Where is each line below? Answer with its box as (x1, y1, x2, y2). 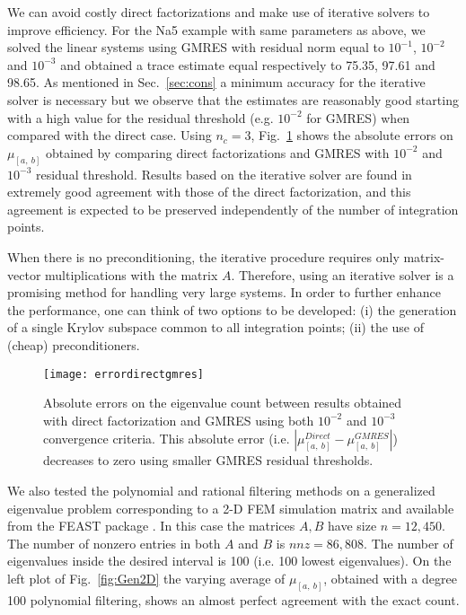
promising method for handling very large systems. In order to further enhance (7, 283, 441, 302)
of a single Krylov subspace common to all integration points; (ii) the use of (7, 318, 425, 337)
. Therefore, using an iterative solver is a (231, 265, 454, 284)
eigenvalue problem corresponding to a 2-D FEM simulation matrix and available (7, 498, 454, 517)
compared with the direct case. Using (7, 126, 212, 145)
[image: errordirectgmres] (43, 367, 204, 381)
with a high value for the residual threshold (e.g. (7, 108, 274, 127)
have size (328, 516, 377, 535)
